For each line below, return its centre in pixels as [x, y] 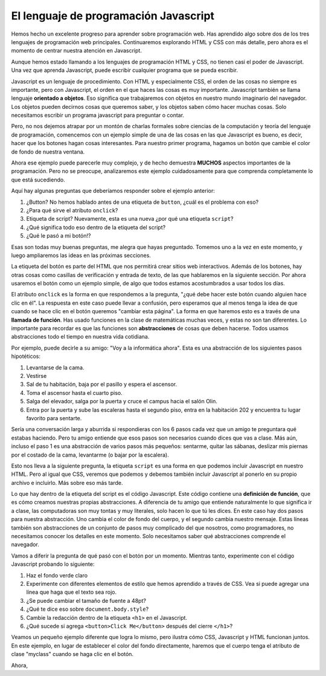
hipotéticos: [26, 356]
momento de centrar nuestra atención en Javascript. [76, 51]
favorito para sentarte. [54, 418]
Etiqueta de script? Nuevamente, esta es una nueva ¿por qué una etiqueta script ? [130, 219]
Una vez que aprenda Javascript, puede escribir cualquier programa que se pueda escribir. [125, 70]
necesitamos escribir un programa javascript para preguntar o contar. [97, 115]
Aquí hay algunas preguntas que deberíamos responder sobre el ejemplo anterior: [113, 191]
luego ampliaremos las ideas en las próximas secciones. [81, 255]
